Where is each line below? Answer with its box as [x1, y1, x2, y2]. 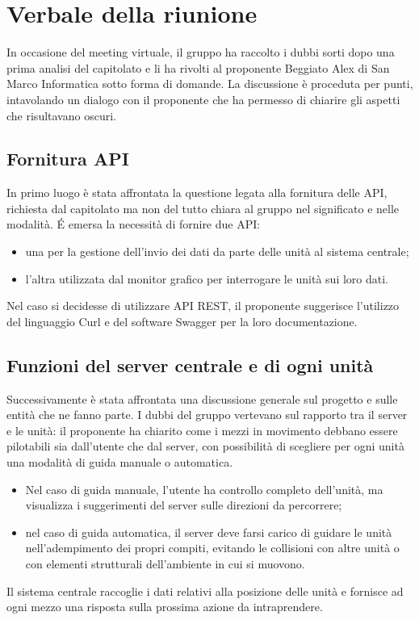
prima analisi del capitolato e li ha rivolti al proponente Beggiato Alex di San [6, 59, 390, 76]
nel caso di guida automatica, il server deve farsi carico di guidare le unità [25, 523, 392, 540]
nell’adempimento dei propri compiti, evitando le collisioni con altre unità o [25, 539, 400, 556]
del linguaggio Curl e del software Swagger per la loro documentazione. [6, 312, 358, 329]
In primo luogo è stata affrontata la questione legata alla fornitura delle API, [6, 184, 388, 201]
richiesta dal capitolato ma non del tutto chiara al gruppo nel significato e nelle [6, 199, 400, 216]
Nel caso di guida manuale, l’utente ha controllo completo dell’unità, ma [25, 480, 383, 497]
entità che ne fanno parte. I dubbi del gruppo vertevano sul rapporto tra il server [6, 406, 408, 423]
